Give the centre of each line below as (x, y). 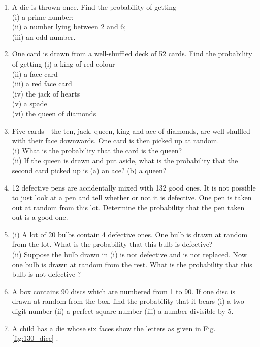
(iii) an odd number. (44, 36)
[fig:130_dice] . (35, 338)
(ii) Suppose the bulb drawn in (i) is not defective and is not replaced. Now (129, 254)
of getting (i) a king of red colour (63, 63)
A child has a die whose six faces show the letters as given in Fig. (114, 328)
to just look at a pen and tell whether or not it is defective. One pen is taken (132, 197)
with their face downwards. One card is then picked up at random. (116, 140)
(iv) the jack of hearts (46, 93)
